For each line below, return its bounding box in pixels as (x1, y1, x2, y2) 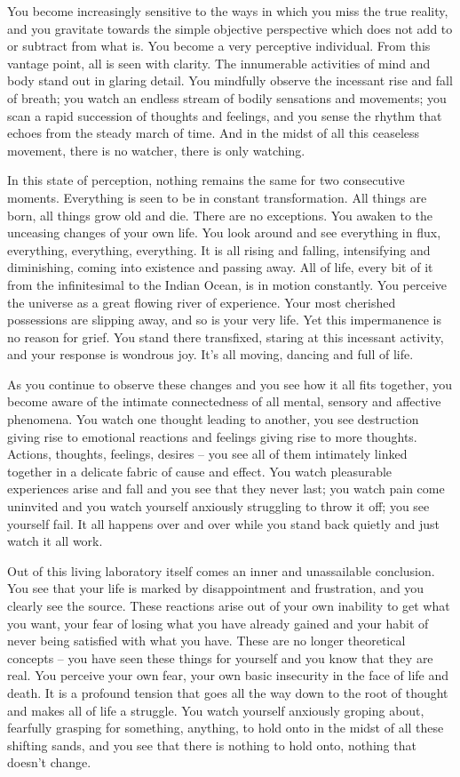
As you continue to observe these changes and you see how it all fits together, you (7, 374, 452, 393)
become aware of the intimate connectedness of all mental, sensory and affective (7, 392, 441, 411)
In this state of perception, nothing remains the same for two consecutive (7, 171, 405, 189)
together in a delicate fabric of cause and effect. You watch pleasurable (7, 461, 393, 480)
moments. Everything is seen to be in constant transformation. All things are (7, 188, 427, 206)
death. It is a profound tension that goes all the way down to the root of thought (7, 683, 448, 701)
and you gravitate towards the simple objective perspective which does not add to (7, 19, 453, 37)
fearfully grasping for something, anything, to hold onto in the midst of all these (7, 718, 444, 737)
